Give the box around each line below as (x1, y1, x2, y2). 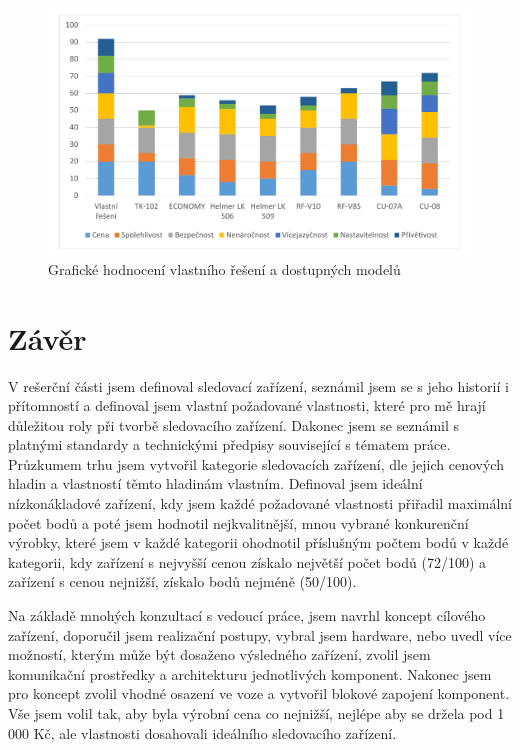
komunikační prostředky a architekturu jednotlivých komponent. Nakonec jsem (8, 663, 492, 684)
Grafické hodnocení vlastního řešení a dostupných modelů (48, 258, 401, 279)
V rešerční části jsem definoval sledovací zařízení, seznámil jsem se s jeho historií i (8, 375, 509, 396)
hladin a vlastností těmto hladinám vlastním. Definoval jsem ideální (8, 473, 423, 494)
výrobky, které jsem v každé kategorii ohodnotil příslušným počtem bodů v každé (8, 532, 509, 553)
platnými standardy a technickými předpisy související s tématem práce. (8, 434, 451, 455)
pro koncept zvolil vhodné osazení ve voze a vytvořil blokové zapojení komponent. (8, 683, 510, 704)
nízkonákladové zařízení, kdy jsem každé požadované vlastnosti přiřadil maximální (8, 493, 512, 514)
